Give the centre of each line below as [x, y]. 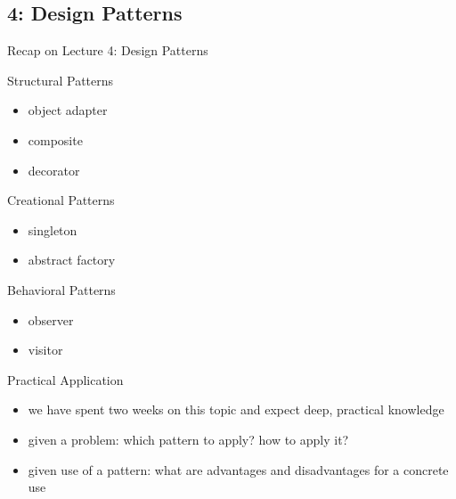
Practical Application [65, 379]
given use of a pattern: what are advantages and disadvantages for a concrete [238, 469]
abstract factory [72, 260]
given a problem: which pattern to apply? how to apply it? [188, 439]
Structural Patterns [61, 80]
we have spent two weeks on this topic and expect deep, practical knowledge [236, 409]
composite [55, 139]
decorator [54, 170]
